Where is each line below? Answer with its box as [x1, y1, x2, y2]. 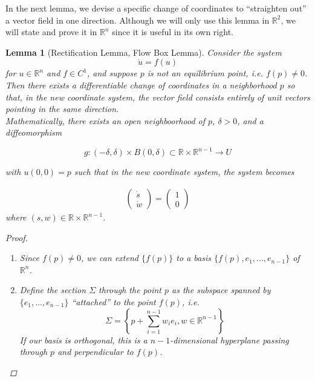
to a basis [176, 251, 211, 264]
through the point [99, 283, 161, 296]
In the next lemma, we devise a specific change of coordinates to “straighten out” [5, 2, 307, 14]
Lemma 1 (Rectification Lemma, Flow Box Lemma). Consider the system [5, 45, 282, 58]
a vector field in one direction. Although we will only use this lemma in [5, 13, 270, 26]
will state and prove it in [5, 25, 97, 38]
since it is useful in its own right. [112, 25, 233, 38]
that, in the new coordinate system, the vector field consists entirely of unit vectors [5, 90, 310, 103]
